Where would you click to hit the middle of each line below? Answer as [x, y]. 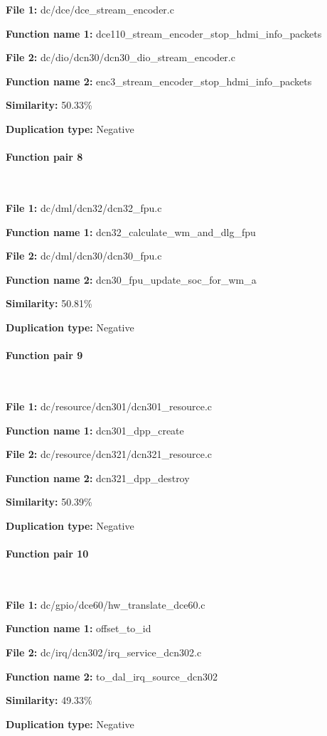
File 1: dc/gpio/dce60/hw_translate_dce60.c [106, 604]
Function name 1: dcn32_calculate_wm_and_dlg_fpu [131, 231]
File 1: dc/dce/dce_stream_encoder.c [90, 9]
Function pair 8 [44, 157]
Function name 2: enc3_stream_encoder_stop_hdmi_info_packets [159, 81]
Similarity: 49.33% [49, 700]
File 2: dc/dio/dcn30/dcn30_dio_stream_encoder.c [120, 57]
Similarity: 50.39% [49, 502]
